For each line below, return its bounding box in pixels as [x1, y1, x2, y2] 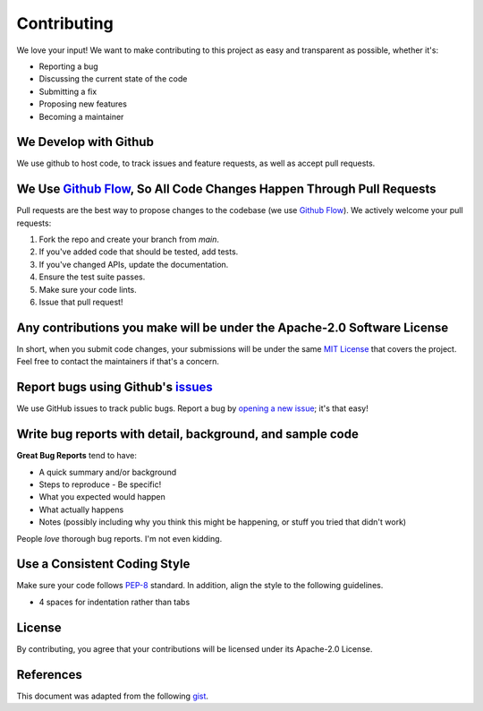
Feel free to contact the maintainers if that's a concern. [16, 356, 219, 367]
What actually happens [38, 504, 124, 515]
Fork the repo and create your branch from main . [38, 234, 219, 245]
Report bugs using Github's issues [16, 380, 214, 395]
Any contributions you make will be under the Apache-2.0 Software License [16, 320, 449, 335]
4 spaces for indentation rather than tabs [38, 596, 191, 607]
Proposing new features [38, 99, 127, 109]
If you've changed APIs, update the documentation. [38, 259, 229, 270]
